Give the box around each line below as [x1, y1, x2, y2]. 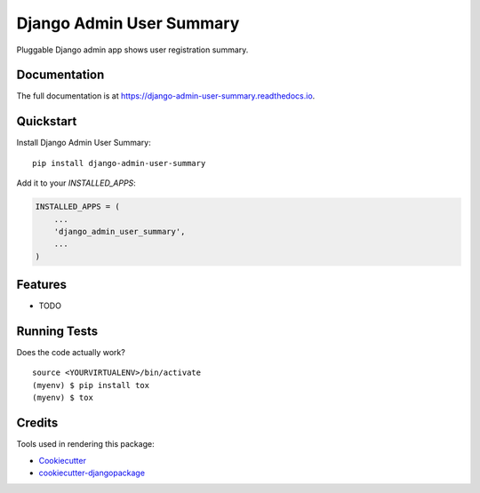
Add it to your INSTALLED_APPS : [16, 178, 137, 188]
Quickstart [16, 114, 77, 129]
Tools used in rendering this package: [16, 439, 155, 449]
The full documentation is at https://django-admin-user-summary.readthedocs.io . [16, 91, 316, 101]
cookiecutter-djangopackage [38, 467, 146, 478]
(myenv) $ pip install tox [32, 380, 150, 390]
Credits [16, 416, 59, 431]
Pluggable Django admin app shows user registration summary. [16, 44, 249, 55]
